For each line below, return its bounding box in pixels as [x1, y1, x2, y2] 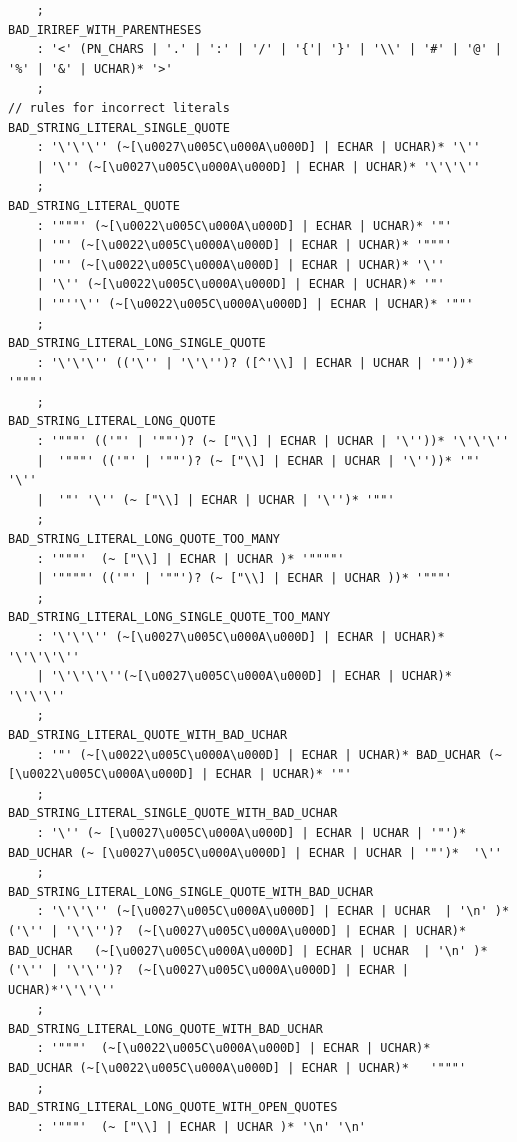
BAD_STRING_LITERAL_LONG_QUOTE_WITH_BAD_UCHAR [8, 1021, 323, 1036]
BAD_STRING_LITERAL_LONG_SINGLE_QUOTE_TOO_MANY [8, 610, 331, 625]
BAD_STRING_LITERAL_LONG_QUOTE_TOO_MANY [8, 532, 281, 547]
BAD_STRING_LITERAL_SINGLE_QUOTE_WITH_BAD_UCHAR [8, 806, 338, 821]
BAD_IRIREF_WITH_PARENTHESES [8, 22, 202, 37]
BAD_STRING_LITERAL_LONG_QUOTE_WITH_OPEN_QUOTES [8, 1100, 338, 1115]
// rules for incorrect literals [8, 100, 230, 115]
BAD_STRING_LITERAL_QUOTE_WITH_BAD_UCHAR [8, 727, 288, 742]
